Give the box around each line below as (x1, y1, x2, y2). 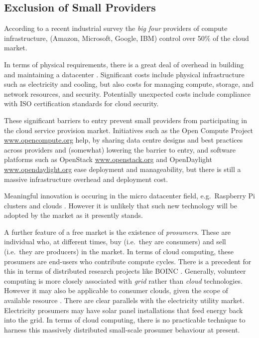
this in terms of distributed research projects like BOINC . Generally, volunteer (4, 266, 246, 276)
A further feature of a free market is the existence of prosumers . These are (4, 226, 231, 237)
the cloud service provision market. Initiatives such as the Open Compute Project (4, 125, 254, 135)
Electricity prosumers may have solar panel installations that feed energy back (4, 305, 243, 315)
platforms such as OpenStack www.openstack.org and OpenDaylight (4, 154, 212, 165)
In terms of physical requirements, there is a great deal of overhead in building (4, 59, 244, 69)
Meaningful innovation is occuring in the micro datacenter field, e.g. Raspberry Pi (4, 190, 256, 201)
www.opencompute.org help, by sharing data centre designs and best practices (4, 135, 243, 145)
